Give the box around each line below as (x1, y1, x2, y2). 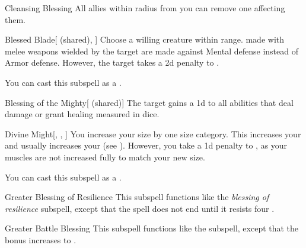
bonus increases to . (5, 233, 76, 246)
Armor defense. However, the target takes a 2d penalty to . (5, 56, 219, 69)
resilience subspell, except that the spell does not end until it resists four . (5, 202, 275, 214)
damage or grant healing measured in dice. (5, 108, 160, 120)
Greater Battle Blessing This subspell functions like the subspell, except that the (5, 222, 299, 234)
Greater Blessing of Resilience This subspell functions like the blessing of (5, 191, 269, 203)
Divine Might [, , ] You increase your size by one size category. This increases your (5, 127, 301, 140)
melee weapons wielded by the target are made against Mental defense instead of (5, 44, 298, 57)
